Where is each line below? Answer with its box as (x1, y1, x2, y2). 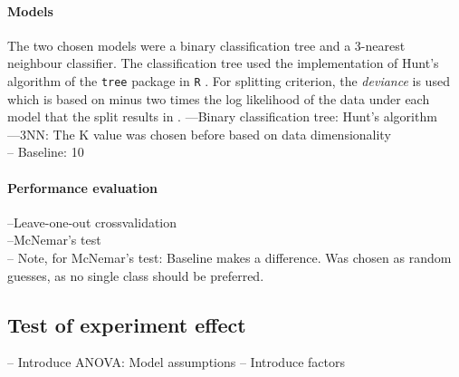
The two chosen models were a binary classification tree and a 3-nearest (7, 35, 406, 54)
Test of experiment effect (7, 310, 246, 338)
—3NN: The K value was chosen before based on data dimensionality (7, 124, 391, 143)
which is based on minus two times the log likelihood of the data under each (7, 89, 430, 108)
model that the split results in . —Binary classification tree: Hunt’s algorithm (7, 107, 437, 126)
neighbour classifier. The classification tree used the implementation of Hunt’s (7, 53, 439, 72)
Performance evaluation (7, 178, 158, 197)
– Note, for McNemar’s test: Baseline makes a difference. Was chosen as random (7, 248, 452, 266)
